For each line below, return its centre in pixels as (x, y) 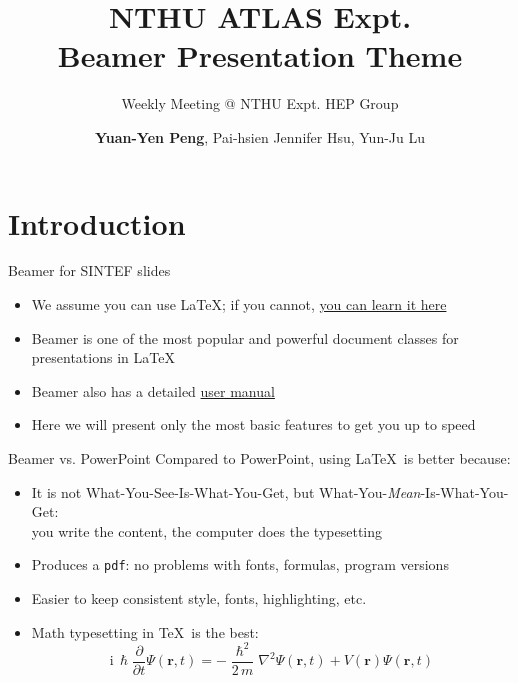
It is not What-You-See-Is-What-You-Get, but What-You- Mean (226, 491)
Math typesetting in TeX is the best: (145, 631)
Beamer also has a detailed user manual (153, 390)
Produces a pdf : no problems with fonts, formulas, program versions (240, 564)
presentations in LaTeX (103, 357)
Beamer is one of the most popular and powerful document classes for (245, 337)
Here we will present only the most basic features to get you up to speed (253, 424)
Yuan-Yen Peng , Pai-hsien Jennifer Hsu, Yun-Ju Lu (260, 136)
